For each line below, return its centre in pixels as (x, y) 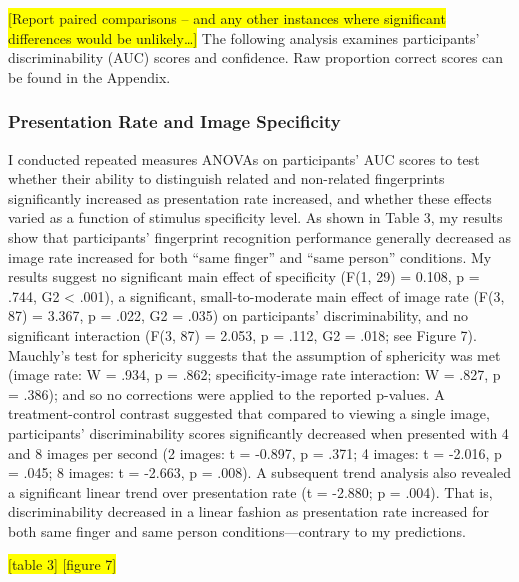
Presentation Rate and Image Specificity (174, 121)
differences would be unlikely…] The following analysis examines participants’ (244, 37)
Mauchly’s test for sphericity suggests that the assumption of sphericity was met (254, 354)
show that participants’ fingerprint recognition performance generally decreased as (260, 236)
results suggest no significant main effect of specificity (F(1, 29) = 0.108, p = (244, 276)
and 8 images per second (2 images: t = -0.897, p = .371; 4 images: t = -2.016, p (255, 452)
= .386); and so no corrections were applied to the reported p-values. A (226, 393)
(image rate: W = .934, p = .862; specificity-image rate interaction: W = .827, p (254, 374)
